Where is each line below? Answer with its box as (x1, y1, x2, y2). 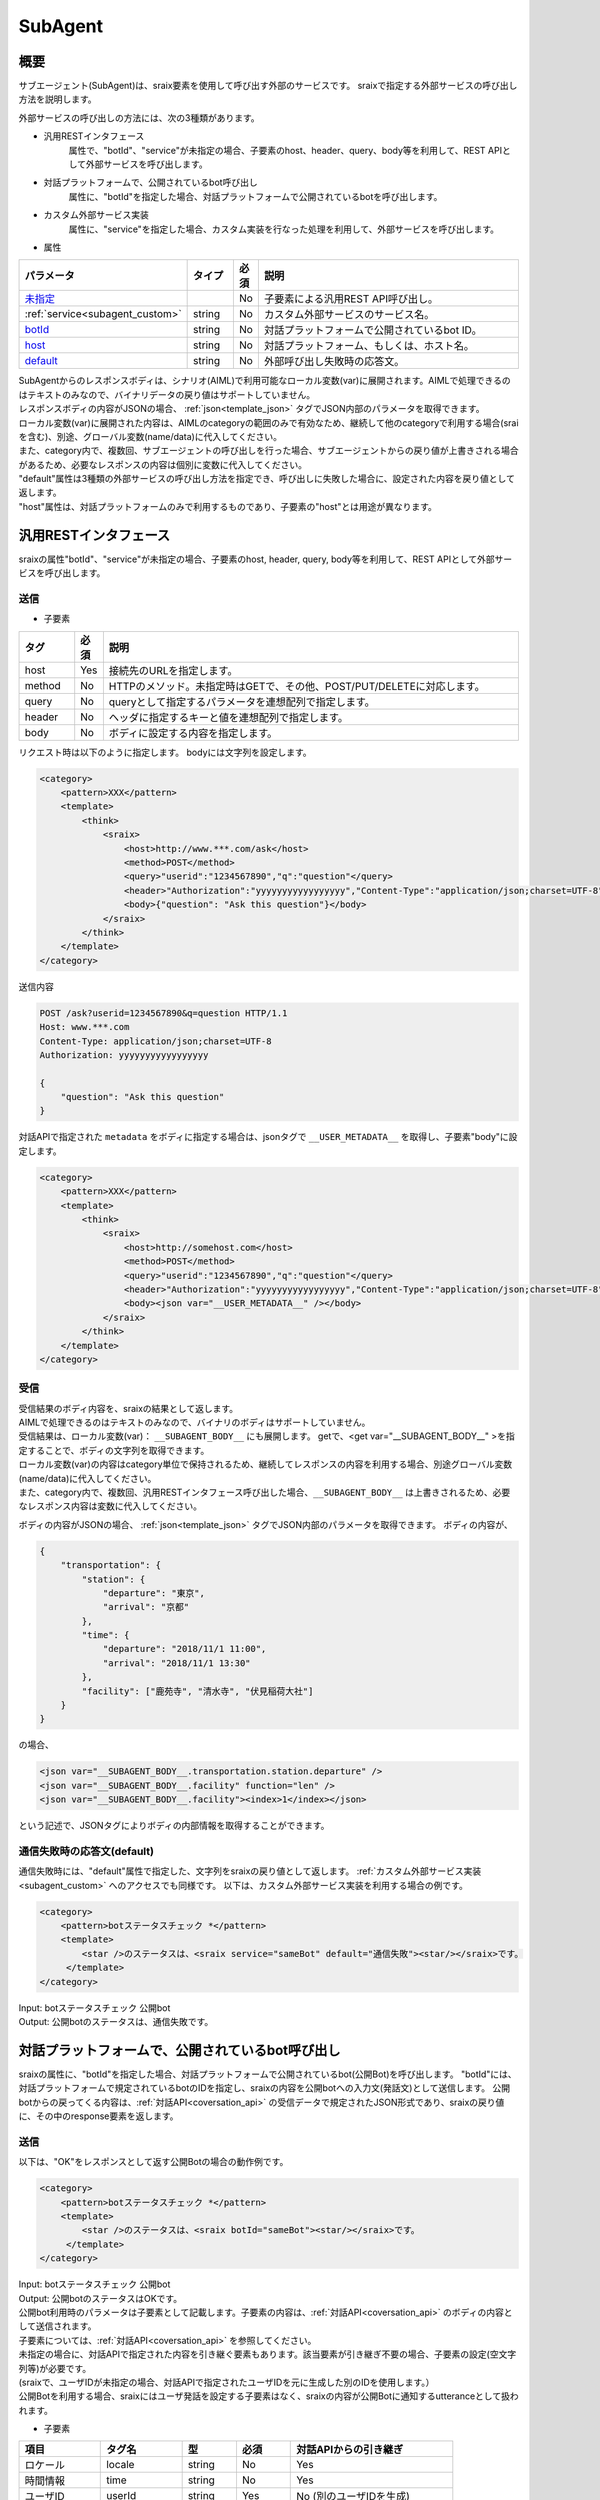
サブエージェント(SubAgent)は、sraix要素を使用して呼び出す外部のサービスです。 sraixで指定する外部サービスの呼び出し (18, 80, 518, 92)
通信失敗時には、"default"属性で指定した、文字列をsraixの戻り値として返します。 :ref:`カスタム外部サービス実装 (18, 1865, 482, 1877)
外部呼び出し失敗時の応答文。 (263, 355, 405, 369)
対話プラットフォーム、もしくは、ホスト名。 (263, 339, 475, 353)
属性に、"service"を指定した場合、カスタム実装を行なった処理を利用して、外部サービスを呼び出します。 (68, 223, 500, 235)
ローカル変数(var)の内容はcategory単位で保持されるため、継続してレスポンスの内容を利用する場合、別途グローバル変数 (18, 1458, 513, 1470)
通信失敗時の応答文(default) (18, 1844, 155, 1858)
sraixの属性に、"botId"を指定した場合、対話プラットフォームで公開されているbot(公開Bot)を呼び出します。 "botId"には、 (18, 2068, 517, 2080)
